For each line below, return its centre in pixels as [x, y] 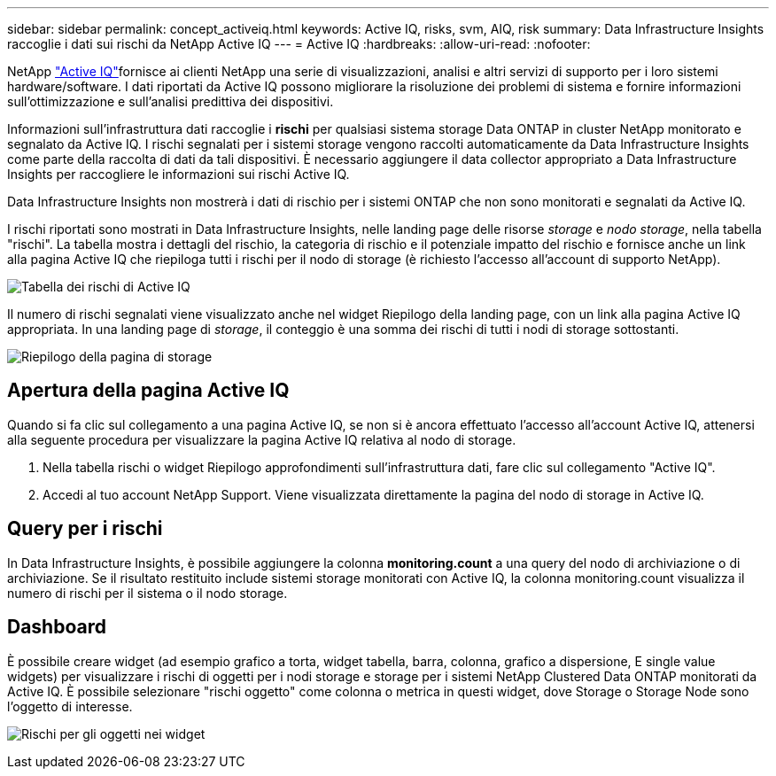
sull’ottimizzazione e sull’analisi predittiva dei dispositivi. [171, 101]
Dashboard [57, 627]
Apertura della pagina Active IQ [148, 391]
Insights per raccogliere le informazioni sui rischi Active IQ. [178, 174]
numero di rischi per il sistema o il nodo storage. [147, 593]
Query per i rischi [85, 529]
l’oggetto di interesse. [70, 706]
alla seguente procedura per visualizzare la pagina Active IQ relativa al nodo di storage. [262, 439]
